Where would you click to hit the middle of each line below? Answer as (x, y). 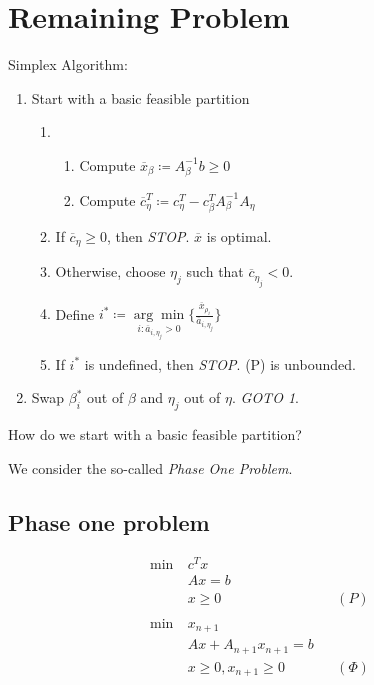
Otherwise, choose (110, 271)
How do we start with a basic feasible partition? (155, 433)
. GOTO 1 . (265, 397)
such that (215, 271)
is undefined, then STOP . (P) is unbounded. (220, 363)
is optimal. (239, 235)
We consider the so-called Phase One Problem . (150, 467)
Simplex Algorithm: (68, 64)
